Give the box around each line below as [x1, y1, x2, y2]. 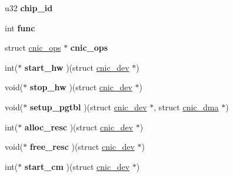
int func [5, 21, 35, 34]
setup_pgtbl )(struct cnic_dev [29, 100, 147, 113]
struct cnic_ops [5, 41, 61, 54]
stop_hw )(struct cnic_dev [29, 81, 132, 93]
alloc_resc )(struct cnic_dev [24, 120, 134, 133]
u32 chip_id [5, 2, 53, 14]
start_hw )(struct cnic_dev [24, 61, 129, 73]
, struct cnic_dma [154, 100, 219, 113]
